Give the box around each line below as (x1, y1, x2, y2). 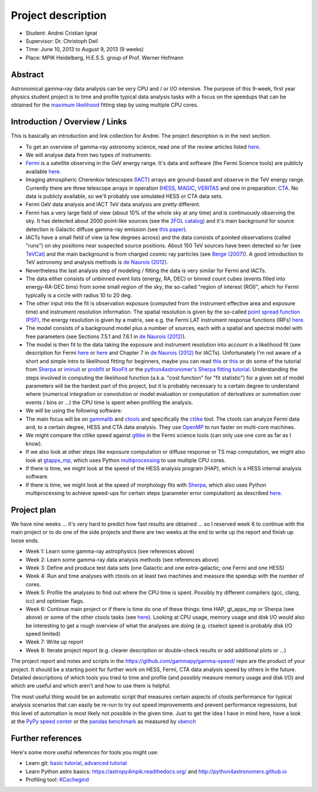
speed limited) (25, 631, 61, 638)
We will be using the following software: (25, 407, 122, 414)
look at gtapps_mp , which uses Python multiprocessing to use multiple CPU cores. (25, 457, 226, 464)
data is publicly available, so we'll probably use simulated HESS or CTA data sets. (25, 193, 223, 200)
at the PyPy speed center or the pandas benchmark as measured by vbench (11, 718, 197, 725)
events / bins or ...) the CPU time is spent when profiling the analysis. (25, 398, 194, 406)
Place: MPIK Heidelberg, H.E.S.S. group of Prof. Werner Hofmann (25, 54, 184, 61)
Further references (11, 733, 82, 743)
